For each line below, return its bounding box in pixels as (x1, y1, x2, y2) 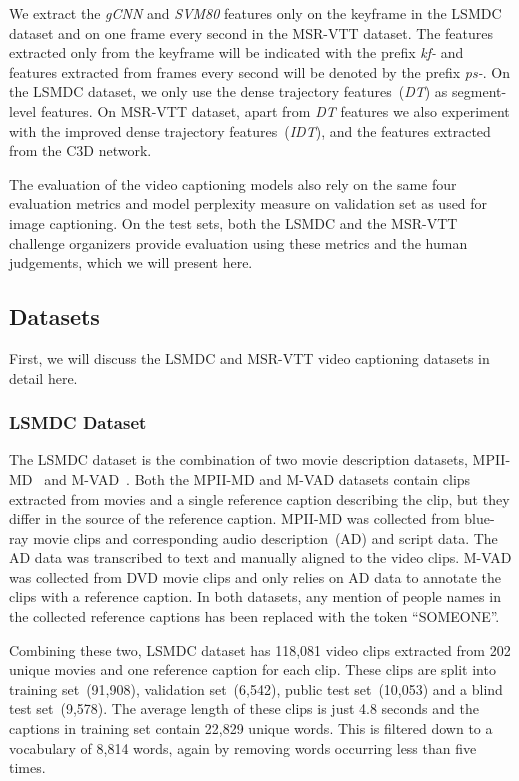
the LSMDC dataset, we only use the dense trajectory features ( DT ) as (9, 81, 448, 102)
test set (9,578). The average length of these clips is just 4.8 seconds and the (9, 698, 479, 719)
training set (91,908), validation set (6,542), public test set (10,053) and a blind (9, 678, 503, 699)
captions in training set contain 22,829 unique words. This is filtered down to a (9, 718, 493, 739)
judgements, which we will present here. (9, 252, 253, 273)
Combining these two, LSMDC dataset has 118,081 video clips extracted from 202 (9, 639, 511, 660)
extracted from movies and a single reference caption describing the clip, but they (9, 488, 510, 509)
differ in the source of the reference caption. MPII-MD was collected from (9, 508, 460, 529)
